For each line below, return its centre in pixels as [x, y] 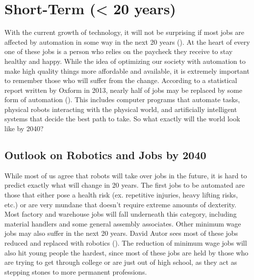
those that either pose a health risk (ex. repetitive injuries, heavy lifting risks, [121, 195]
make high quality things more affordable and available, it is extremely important [127, 70]
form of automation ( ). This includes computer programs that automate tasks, [122, 99]
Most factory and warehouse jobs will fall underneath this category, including [121, 214]
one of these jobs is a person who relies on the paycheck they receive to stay [119, 51]
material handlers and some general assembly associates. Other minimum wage [123, 223]
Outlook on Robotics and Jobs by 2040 [105, 155]
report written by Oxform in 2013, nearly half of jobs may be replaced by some [123, 90]
